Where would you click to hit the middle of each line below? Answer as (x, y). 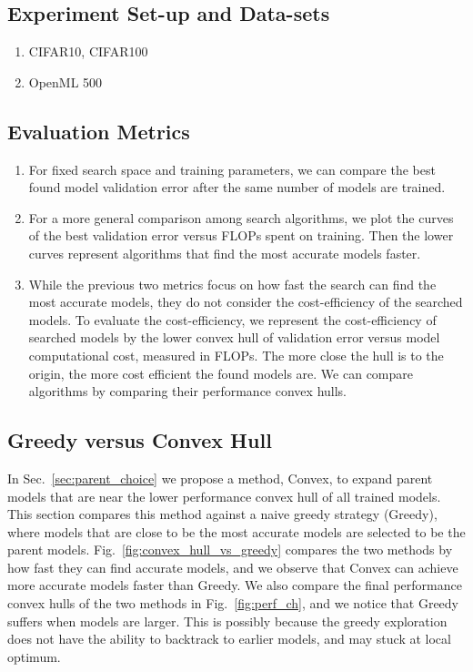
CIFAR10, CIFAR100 (88, 51)
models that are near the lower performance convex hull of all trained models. (224, 496)
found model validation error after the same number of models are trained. (237, 187)
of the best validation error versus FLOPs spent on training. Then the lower (241, 235)
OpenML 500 (65, 81)
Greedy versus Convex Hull (140, 440)
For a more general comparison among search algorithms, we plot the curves (241, 217)
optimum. (34, 656)
